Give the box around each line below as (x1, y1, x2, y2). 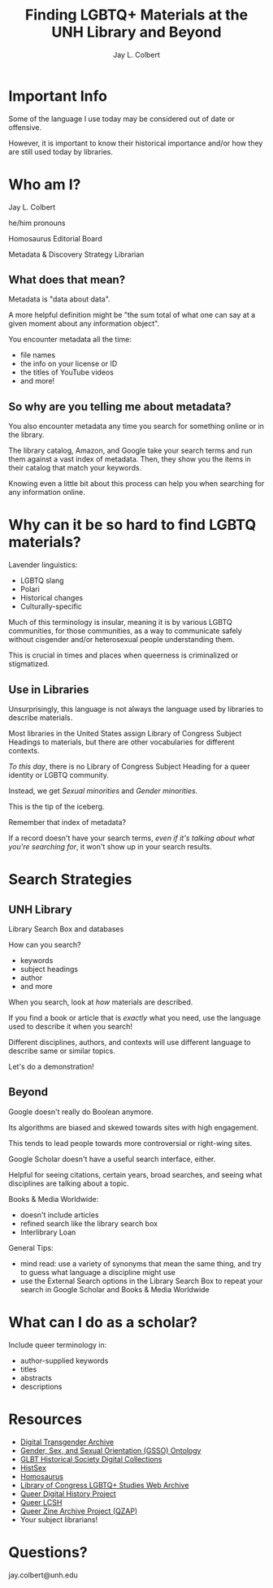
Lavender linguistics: (8, 560, 78, 570)
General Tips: (8, 1243, 54, 1252)
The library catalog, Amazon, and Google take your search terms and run (8, 445, 253, 456)
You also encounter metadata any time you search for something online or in (8, 421, 264, 432)
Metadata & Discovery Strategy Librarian (8, 249, 145, 259)
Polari (19, 584, 41, 594)
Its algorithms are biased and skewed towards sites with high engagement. (8, 1122, 258, 1132)
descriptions (19, 1382, 63, 1391)
